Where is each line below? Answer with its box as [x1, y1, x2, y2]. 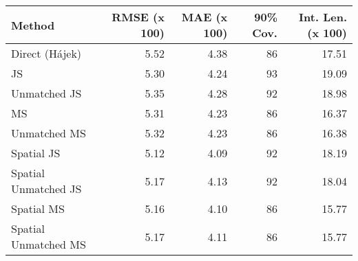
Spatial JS [11, 145, 61, 161]
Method [11, 16, 55, 33]
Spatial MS [11, 201, 65, 216]
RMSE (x [112, 9, 165, 25]
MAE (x [181, 9, 228, 25]
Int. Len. [299, 9, 347, 25]
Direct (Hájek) [11, 45, 82, 61]
